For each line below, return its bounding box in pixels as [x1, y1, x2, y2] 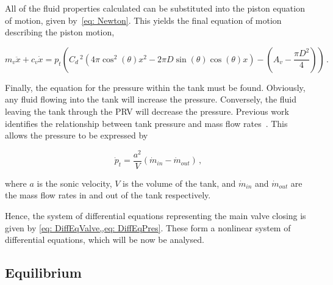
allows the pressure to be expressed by [5, 129, 148, 142]
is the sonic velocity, [37, 176, 112, 189]
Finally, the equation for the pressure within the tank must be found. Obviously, [5, 81, 306, 93]
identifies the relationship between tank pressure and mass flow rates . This [5, 117, 288, 129]
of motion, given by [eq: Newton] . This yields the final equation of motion [5, 13, 282, 26]
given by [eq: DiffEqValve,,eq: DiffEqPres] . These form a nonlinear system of [5, 221, 291, 234]
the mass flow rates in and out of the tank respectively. [5, 189, 211, 201]
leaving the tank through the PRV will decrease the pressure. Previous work [5, 104, 289, 117]
